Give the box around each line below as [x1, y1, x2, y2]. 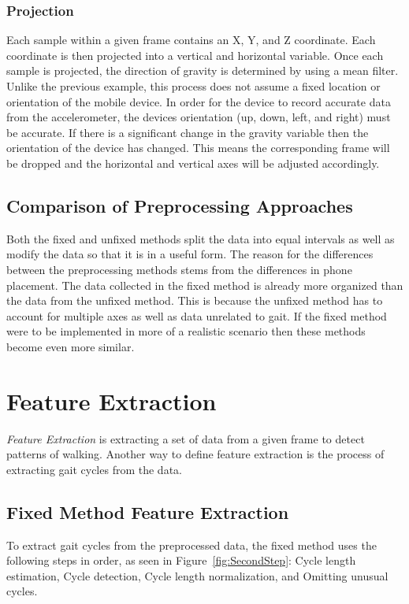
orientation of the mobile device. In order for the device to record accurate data [6, 93, 391, 109]
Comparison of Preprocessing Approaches [6, 193, 353, 217]
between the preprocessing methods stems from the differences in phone [6, 261, 352, 277]
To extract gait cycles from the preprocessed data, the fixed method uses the [6, 536, 377, 553]
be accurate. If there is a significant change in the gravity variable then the [6, 124, 369, 140]
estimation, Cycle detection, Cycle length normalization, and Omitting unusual [6, 567, 389, 584]
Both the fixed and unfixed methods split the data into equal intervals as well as [6, 230, 395, 246]
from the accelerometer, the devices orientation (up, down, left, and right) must [6, 109, 391, 125]
